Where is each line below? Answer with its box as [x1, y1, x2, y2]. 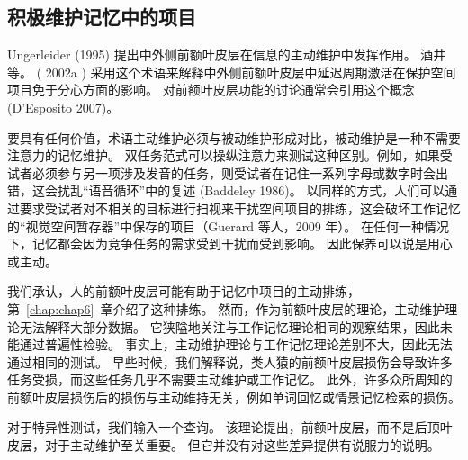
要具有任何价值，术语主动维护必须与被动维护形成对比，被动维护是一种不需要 [7, 128, 461, 147]
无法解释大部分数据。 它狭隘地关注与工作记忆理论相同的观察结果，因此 [19, 317, 440, 336]
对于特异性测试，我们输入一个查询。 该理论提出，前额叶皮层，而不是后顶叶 [7, 418, 453, 437]
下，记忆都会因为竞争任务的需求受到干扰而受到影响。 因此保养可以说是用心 [7, 234, 453, 253]
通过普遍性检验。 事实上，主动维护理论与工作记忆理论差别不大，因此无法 [19, 335, 453, 354]
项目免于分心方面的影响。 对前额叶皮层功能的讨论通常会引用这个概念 [7, 80, 415, 99]
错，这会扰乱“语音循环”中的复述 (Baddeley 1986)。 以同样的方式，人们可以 [7, 181, 445, 200]
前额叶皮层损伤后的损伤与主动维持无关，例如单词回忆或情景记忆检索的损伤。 [7, 387, 461, 406]
